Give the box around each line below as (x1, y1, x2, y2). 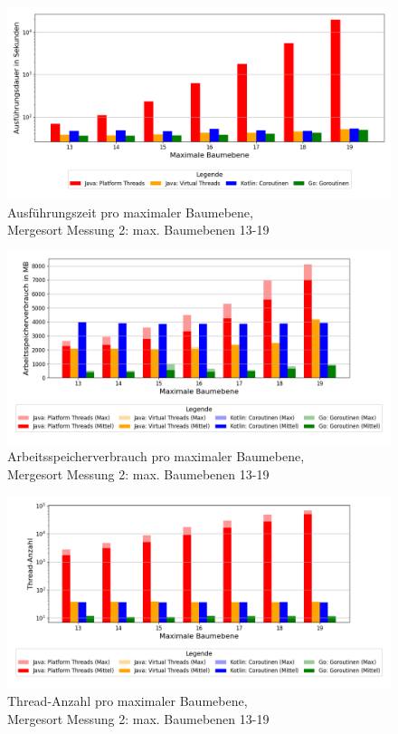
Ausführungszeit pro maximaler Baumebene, (7, 202, 253, 221)
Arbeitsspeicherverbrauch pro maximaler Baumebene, (7, 447, 305, 466)
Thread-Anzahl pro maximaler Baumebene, (7, 691, 248, 710)
